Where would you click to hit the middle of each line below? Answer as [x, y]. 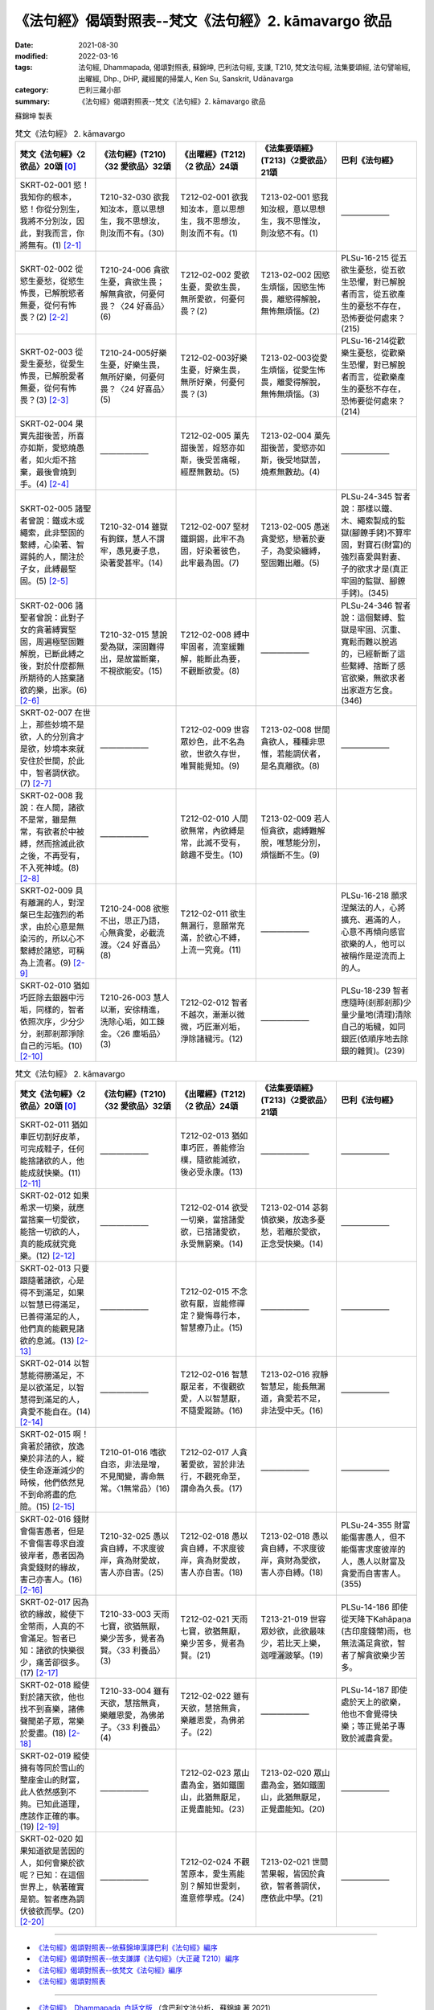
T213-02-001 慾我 [295, 197]
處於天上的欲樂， [373, 1702]
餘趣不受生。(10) [212, 855]
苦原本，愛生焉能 [213, 1874]
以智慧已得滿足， [52, 1305]
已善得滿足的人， [52, 1317]
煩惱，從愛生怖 [297, 370]
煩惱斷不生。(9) [291, 855]
